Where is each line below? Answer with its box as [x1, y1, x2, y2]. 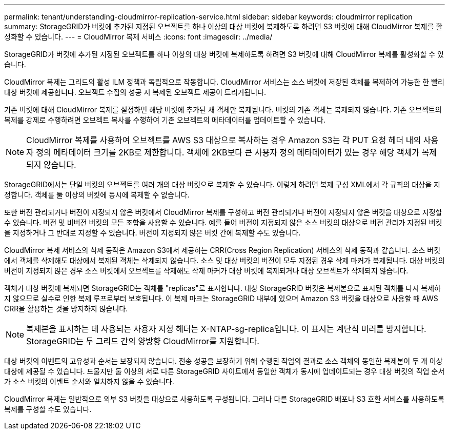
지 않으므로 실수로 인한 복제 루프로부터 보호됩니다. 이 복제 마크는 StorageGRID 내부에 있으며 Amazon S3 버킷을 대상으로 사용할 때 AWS [4, 294, 438, 303]
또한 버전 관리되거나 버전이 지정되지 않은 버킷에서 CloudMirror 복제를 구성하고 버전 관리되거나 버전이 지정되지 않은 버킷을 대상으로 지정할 [4, 208, 442, 216]
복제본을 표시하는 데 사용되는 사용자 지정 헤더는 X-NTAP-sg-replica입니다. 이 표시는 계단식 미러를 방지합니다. [26, 324, 426, 334]
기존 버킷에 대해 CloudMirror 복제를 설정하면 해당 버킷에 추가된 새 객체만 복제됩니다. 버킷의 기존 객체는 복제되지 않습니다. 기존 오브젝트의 [4, 105, 442, 114]
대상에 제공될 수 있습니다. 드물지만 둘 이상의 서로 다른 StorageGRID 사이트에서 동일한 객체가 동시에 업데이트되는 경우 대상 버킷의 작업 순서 [4, 367, 445, 376]
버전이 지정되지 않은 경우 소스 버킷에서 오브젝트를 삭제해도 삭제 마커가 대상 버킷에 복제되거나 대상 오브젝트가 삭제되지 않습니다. [4, 266, 409, 275]
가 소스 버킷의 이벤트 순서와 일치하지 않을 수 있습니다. [4, 377, 174, 386]
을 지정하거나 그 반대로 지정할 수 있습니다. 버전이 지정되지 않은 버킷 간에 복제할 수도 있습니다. [4, 228, 301, 237]
